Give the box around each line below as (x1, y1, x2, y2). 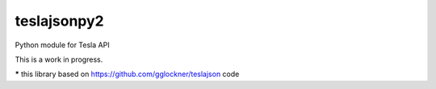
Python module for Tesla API (15, 40, 110, 50)
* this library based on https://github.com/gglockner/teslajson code (15, 69, 240, 79)
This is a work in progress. (15, 55, 103, 64)
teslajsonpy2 (15, 12, 104, 30)
